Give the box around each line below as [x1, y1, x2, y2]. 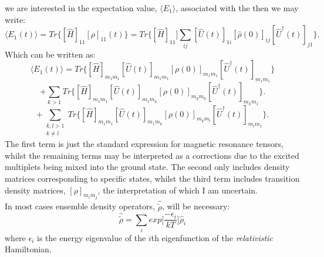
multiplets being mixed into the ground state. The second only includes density [5, 161, 290, 173]
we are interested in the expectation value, [5, 2, 157, 14]
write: [5, 13, 26, 25]
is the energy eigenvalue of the [37, 231, 146, 243]
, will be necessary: [161, 200, 230, 212]
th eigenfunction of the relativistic [151, 231, 273, 243]
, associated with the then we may [176, 2, 299, 14]
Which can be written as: [5, 48, 96, 60]
